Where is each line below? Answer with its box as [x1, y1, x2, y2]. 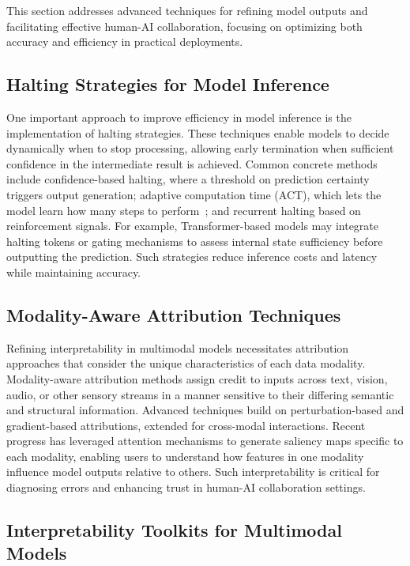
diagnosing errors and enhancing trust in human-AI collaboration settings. [6, 479, 366, 496]
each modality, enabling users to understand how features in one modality [6, 447, 364, 464]
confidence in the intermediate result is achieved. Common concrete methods [6, 155, 378, 172]
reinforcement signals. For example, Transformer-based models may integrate [6, 217, 379, 234]
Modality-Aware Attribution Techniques [6, 302, 341, 326]
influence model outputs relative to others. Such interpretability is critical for [6, 463, 380, 480]
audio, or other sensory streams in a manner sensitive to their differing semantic [6, 386, 394, 402]
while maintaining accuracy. [6, 263, 141, 280]
